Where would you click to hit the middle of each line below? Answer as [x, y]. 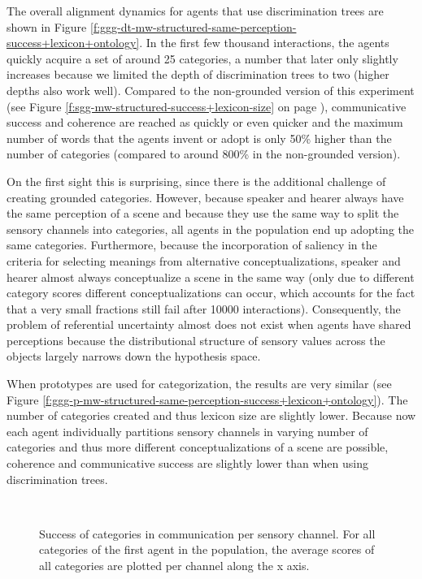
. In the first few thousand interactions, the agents [264, 43]
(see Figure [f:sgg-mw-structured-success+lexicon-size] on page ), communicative [207, 106]
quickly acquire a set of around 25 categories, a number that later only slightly [202, 58]
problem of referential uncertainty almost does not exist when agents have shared [209, 324]
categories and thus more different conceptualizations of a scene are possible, [198, 447]
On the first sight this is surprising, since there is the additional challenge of [196, 181]
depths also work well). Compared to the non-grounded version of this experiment [211, 90]
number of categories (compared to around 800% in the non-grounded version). [204, 154]
